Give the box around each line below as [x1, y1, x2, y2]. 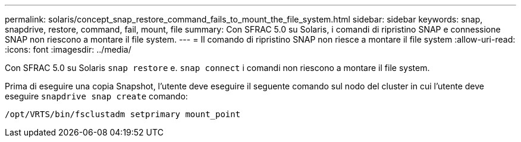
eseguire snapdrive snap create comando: [5, 91, 188, 101]
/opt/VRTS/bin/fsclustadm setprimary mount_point [5, 109, 241, 119]
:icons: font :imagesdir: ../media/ [5, 44, 131, 54]
